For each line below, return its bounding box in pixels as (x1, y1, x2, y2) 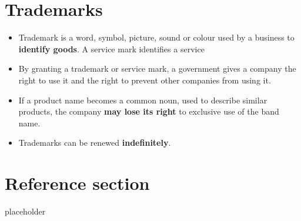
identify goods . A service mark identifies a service (18, 42, 205, 55)
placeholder (5, 205, 46, 217)
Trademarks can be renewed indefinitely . (18, 136, 171, 149)
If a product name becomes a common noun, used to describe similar (18, 93, 267, 106)
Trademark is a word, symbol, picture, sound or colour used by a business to (18, 31, 295, 43)
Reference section (5, 171, 150, 195)
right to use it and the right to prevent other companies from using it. (18, 73, 271, 86)
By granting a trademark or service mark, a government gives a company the (18, 62, 296, 75)
